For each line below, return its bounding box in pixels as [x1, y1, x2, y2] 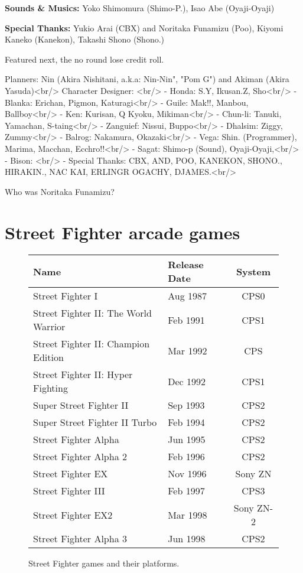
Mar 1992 [168, 343, 207, 357]
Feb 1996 [168, 450, 205, 464]
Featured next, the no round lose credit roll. [5, 53, 164, 65]
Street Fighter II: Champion [33, 337, 150, 351]
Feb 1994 [168, 415, 205, 429]
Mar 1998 [168, 507, 207, 522]
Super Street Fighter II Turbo [33, 415, 157, 429]
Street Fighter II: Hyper [33, 367, 133, 382]
